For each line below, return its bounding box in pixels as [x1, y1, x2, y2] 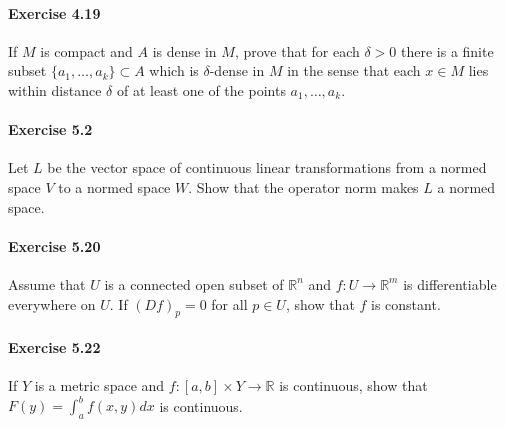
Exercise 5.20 [8, 235, 101, 256]
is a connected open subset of [104, 273, 284, 294]
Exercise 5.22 [8, 336, 101, 357]
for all [211, 293, 248, 314]
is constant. [371, 293, 441, 314]
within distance [8, 79, 102, 100]
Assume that [8, 273, 86, 294]
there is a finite [401, 40, 494, 61]
